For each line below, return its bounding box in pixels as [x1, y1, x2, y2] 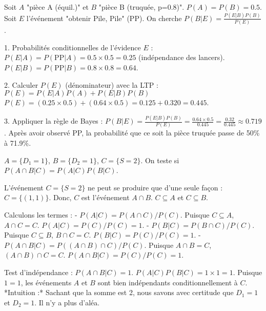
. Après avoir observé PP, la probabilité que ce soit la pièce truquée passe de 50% [4, 127, 260, 138]
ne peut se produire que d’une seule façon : [88, 182, 223, 192]
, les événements [21, 277, 72, 287]
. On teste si [140, 154, 179, 165]
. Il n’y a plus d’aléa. [34, 297, 100, 307]
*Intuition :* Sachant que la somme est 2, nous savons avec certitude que [4, 287, 234, 298]
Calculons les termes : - [4, 209, 77, 220]
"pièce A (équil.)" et [26, 2, 89, 12]
